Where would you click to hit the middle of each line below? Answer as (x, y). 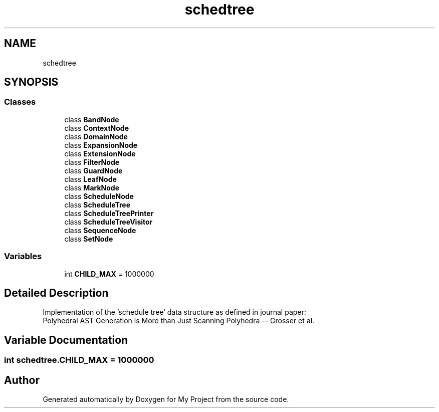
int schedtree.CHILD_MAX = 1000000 (79, 360)
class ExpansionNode (101, 145)
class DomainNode (96, 136)
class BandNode (92, 119)
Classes (20, 102)
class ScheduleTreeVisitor (108, 222)
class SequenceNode (100, 230)
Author (22, 380)
